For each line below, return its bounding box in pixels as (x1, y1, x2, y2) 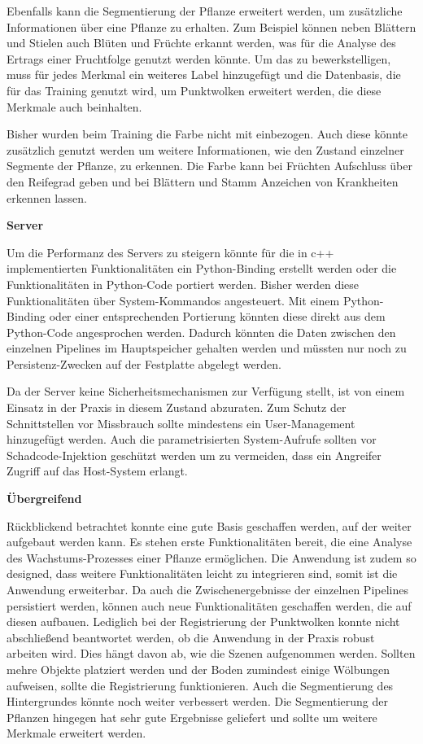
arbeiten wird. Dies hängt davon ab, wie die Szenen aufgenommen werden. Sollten (7, 645, 416, 662)
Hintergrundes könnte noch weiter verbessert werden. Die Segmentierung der (7, 693, 388, 710)
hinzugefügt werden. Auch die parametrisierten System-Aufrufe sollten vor (7, 431, 377, 448)
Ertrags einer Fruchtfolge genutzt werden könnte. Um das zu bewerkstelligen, (7, 50, 391, 67)
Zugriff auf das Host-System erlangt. (7, 462, 188, 479)
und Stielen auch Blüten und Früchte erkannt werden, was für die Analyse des (7, 34, 396, 51)
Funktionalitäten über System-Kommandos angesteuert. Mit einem (7, 291, 340, 309)
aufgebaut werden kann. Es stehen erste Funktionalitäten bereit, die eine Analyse (7, 533, 412, 550)
